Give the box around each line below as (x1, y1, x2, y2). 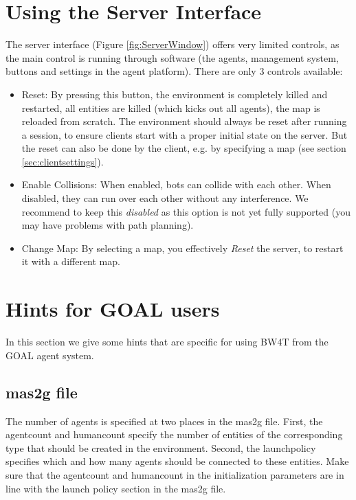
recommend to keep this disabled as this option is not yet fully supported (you (21, 204, 351, 218)
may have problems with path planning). (21, 218, 194, 232)
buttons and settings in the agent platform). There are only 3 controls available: (5, 64, 343, 78)
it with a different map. (21, 254, 120, 269)
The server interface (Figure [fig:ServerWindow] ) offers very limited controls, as (5, 37, 340, 52)
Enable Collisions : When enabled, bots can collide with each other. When (21, 177, 331, 192)
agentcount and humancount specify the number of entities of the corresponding (5, 427, 343, 442)
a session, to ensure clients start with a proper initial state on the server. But (21, 127, 348, 141)
